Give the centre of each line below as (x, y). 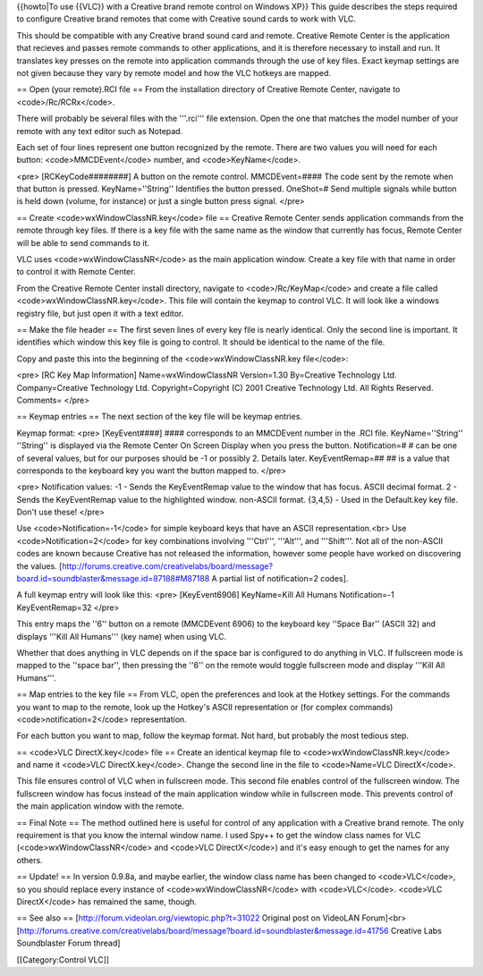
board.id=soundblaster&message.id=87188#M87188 (113, 579)
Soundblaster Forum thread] (68, 943)
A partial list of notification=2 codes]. (280, 579)
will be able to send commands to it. (83, 242)
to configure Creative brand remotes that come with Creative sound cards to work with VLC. (186, 19)
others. (30, 860)
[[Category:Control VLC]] (63, 959)
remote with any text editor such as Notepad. (100, 131)
